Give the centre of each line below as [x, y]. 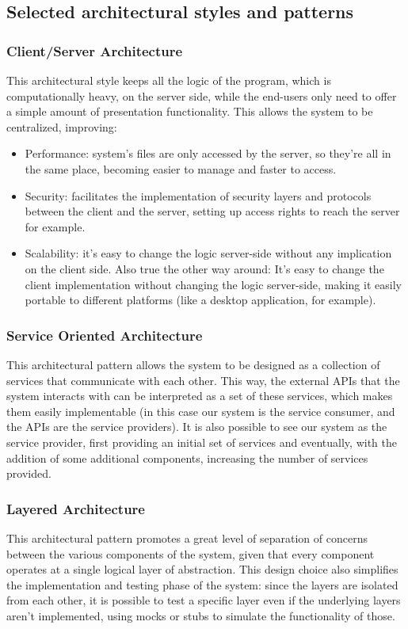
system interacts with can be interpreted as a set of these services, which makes [200, 396]
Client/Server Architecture [95, 50]
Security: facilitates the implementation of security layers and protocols [198, 195]
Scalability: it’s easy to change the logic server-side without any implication [208, 253]
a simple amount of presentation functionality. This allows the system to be [190, 111]
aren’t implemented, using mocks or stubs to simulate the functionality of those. [201, 615]
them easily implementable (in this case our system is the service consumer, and [201, 411]
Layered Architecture [76, 508]
